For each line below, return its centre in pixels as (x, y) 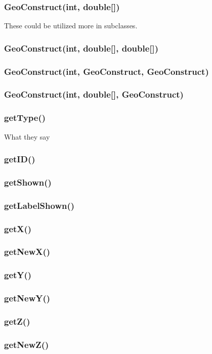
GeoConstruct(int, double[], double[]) (81, 48)
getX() (18, 228)
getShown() (28, 182)
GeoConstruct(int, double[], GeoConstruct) (94, 94)
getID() (20, 159)
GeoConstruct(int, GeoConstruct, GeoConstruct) (107, 71)
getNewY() (27, 298)
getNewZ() (27, 344)
